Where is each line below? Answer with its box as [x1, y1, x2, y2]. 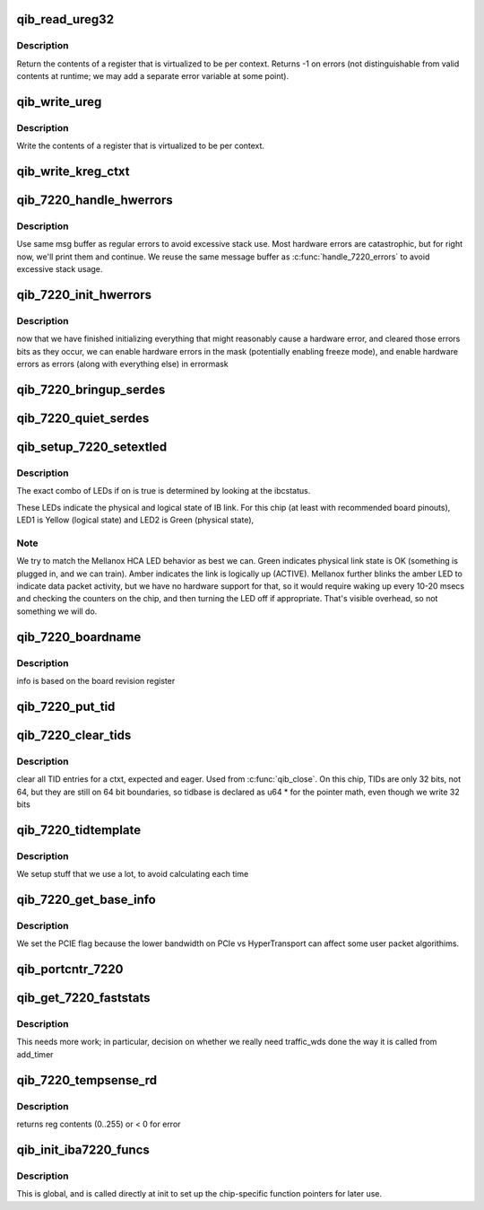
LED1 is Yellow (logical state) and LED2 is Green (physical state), [16, 514, 255, 525]
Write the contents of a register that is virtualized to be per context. [16, 140, 264, 152]
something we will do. [16, 606, 98, 617]
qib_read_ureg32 [16, 12, 115, 27]
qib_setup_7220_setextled [16, 440, 168, 455]
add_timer [16, 1048, 54, 1059]
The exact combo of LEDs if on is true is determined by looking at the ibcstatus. [16, 486, 311, 496]
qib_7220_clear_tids [16, 727, 132, 742]
